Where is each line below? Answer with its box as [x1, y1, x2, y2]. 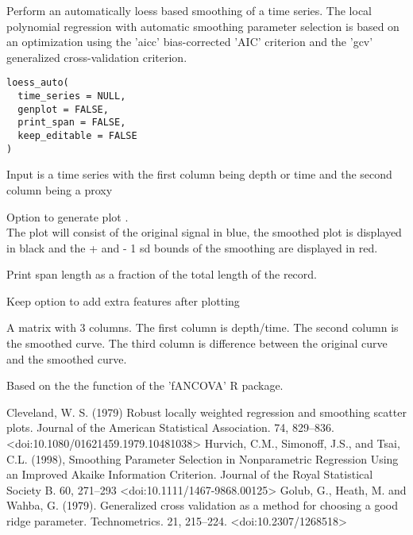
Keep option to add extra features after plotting [6, 292, 240, 309]
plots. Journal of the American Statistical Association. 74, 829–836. [6, 419, 334, 436]
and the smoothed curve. [6, 350, 127, 367]
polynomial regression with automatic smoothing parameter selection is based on [6, 17, 399, 34]
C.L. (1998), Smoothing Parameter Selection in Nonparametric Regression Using [6, 450, 399, 467]
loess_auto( [6, 77, 69, 89]
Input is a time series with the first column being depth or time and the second [6, 166, 392, 183]
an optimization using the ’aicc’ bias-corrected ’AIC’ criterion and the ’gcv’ [6, 33, 373, 50]
